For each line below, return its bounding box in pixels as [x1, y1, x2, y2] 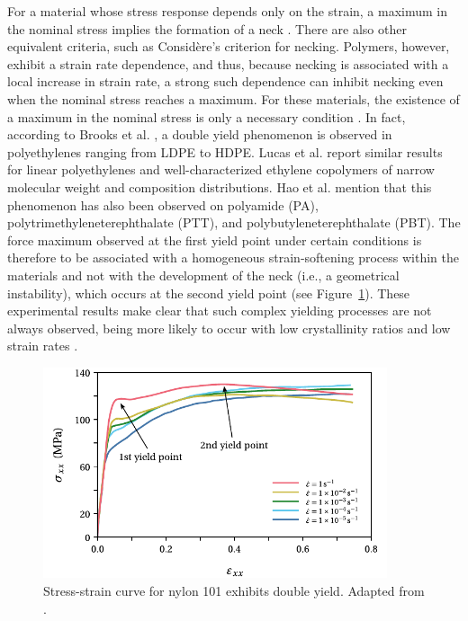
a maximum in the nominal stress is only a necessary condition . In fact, [7, 107, 406, 126]
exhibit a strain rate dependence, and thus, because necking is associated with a [7, 54, 449, 73]
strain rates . [7, 336, 78, 355]
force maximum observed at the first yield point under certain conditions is [7, 230, 422, 249]
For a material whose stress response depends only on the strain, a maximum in [7, 2, 448, 20]
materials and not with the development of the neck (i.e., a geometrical [7, 265, 400, 284]
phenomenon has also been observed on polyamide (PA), [7, 195, 319, 214]
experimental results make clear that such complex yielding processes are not [7, 301, 432, 320]
